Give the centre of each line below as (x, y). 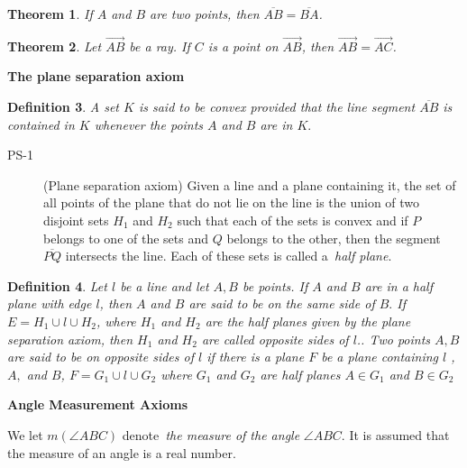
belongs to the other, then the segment (334, 238)
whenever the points (149, 124)
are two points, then (205, 14)
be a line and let (165, 285)
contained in (41, 124)
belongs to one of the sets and (126, 238)
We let (25, 434)
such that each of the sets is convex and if (293, 220)
